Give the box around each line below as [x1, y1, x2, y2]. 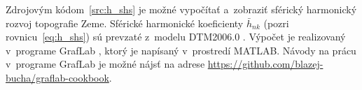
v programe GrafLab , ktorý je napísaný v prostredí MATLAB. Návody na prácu [6, 43, 356, 57]
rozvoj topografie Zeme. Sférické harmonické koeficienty [6, 15, 244, 30]
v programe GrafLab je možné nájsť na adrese [6, 57, 205, 71]
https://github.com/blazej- [207, 57, 323, 71]
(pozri [263, 15, 289, 30]
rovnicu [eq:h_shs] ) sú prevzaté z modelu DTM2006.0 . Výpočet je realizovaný [6, 29, 346, 44]
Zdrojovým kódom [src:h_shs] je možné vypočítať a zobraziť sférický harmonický [6, 2, 357, 16]
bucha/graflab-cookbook [6, 70, 109, 84]
